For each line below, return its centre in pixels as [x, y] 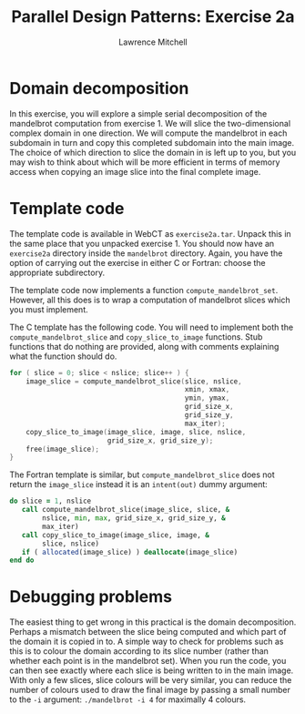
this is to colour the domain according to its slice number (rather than [139, 651]
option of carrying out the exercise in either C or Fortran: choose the [137, 262]
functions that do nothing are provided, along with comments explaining [144, 346]
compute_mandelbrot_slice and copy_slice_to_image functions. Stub [136, 337]
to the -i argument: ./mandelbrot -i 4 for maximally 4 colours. [128, 699]
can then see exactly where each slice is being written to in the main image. [152, 670]
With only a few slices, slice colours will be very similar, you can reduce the [151, 680]
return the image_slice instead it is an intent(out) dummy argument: [139, 484]
